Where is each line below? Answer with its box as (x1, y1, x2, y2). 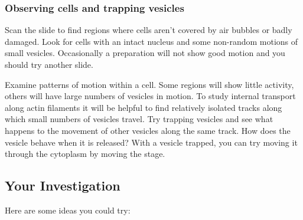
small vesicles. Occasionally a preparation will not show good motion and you (5, 47, 285, 59)
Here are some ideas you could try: (5, 203, 131, 216)
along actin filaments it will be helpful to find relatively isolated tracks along (5, 101, 282, 113)
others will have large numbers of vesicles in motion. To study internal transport (5, 90, 296, 102)
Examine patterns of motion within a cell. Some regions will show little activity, (5, 78, 294, 90)
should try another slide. (5, 58, 93, 70)
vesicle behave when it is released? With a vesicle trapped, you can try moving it (5, 136, 298, 148)
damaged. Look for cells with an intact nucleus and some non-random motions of (5, 35, 298, 47)
